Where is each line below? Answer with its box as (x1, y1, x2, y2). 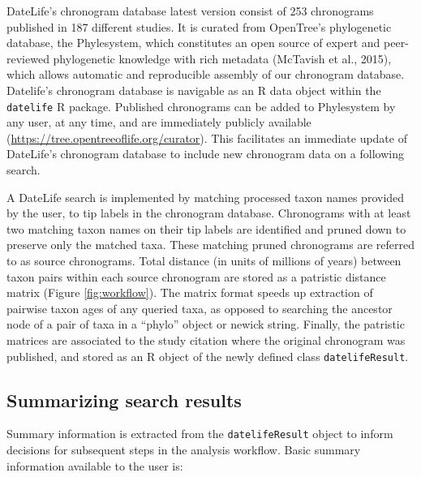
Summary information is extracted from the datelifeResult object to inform (6, 425, 393, 442)
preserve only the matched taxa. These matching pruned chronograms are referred (6, 236, 415, 253)
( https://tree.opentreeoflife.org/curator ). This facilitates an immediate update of (6, 129, 407, 146)
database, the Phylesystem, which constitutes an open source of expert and (6, 34, 380, 51)
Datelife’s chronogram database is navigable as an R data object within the (6, 81, 381, 98)
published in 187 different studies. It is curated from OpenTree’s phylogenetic (6, 18, 392, 35)
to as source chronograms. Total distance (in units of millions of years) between (6, 251, 402, 269)
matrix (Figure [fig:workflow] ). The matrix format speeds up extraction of (6, 284, 373, 301)
